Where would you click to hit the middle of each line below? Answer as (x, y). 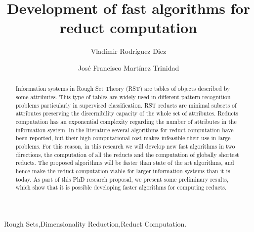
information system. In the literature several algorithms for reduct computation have (125, 130)
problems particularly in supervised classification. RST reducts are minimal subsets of (126, 105)
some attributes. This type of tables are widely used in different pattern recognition (123, 97)
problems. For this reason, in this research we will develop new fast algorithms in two (125, 146)
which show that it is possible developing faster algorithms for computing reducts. (121, 187)
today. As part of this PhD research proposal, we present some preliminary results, (122, 179)
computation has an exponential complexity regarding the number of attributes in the (126, 121)
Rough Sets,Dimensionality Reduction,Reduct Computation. (95, 223)
